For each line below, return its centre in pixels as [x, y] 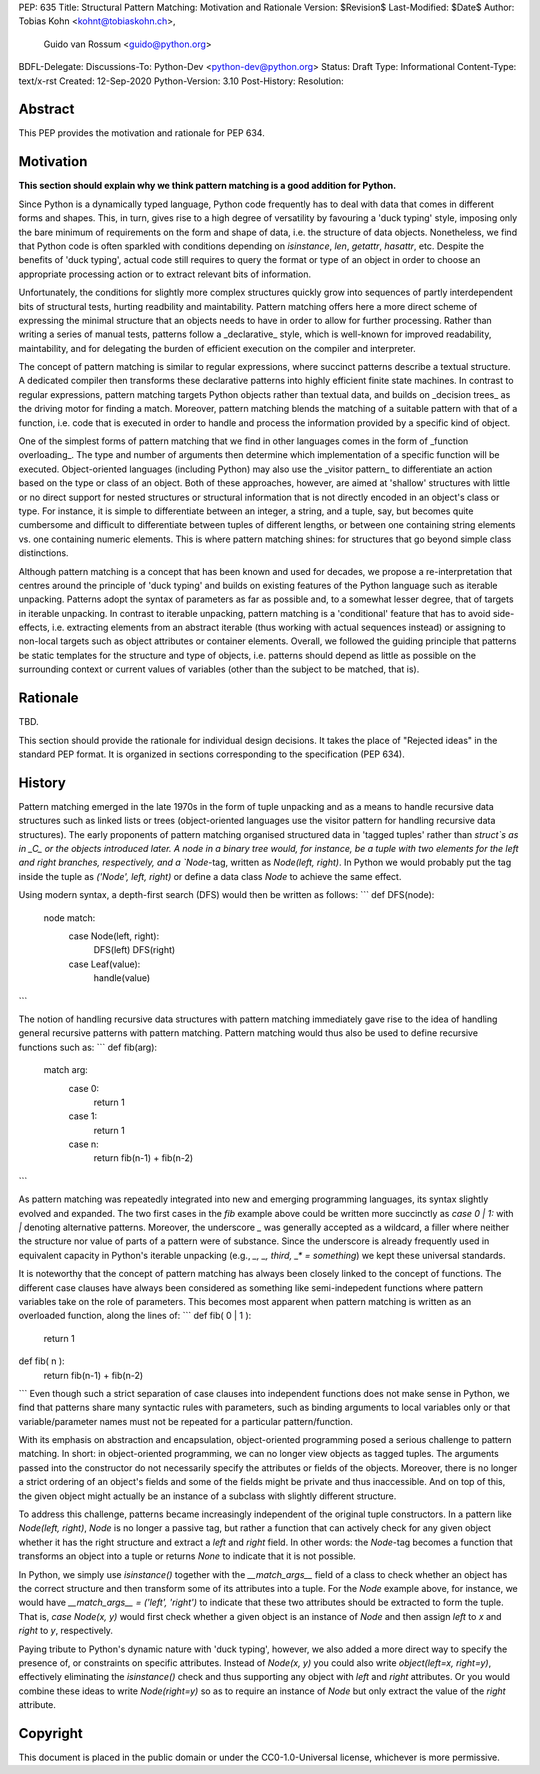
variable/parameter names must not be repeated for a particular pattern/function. [186, 1421]
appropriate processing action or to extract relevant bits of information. [165, 274]
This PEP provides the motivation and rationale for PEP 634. [141, 133]
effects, [34, 627]
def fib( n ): [41, 1361]
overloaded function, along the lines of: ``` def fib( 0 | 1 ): [135, 1316]
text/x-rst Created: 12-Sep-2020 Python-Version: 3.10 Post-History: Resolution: [181, 81]
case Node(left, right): [114, 936]
